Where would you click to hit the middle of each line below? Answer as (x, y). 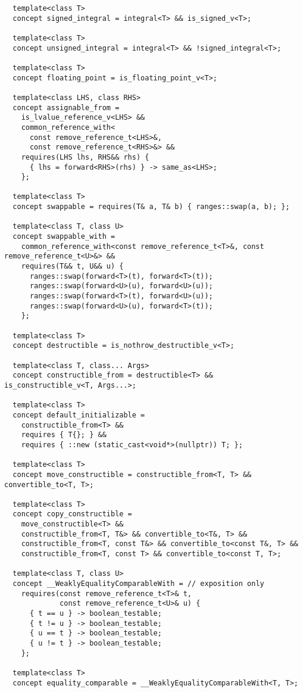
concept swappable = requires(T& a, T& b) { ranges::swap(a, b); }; (151, 207)
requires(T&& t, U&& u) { (72, 266)
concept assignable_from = (66, 107)
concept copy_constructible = (72, 514)
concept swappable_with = (64, 237)
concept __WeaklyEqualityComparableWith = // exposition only (138, 584)
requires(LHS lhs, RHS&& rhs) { (85, 157)
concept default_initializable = (79, 415)
